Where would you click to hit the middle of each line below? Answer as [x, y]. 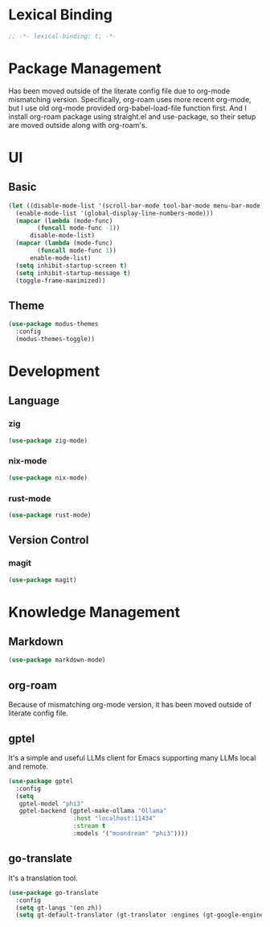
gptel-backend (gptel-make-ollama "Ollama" [93, 811]
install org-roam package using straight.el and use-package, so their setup [132, 116]
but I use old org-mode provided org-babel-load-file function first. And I [127, 108]
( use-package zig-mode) [48, 440]
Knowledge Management [94, 612]
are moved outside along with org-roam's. [78, 125]
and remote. [29, 766]
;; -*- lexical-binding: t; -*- [62, 36]
